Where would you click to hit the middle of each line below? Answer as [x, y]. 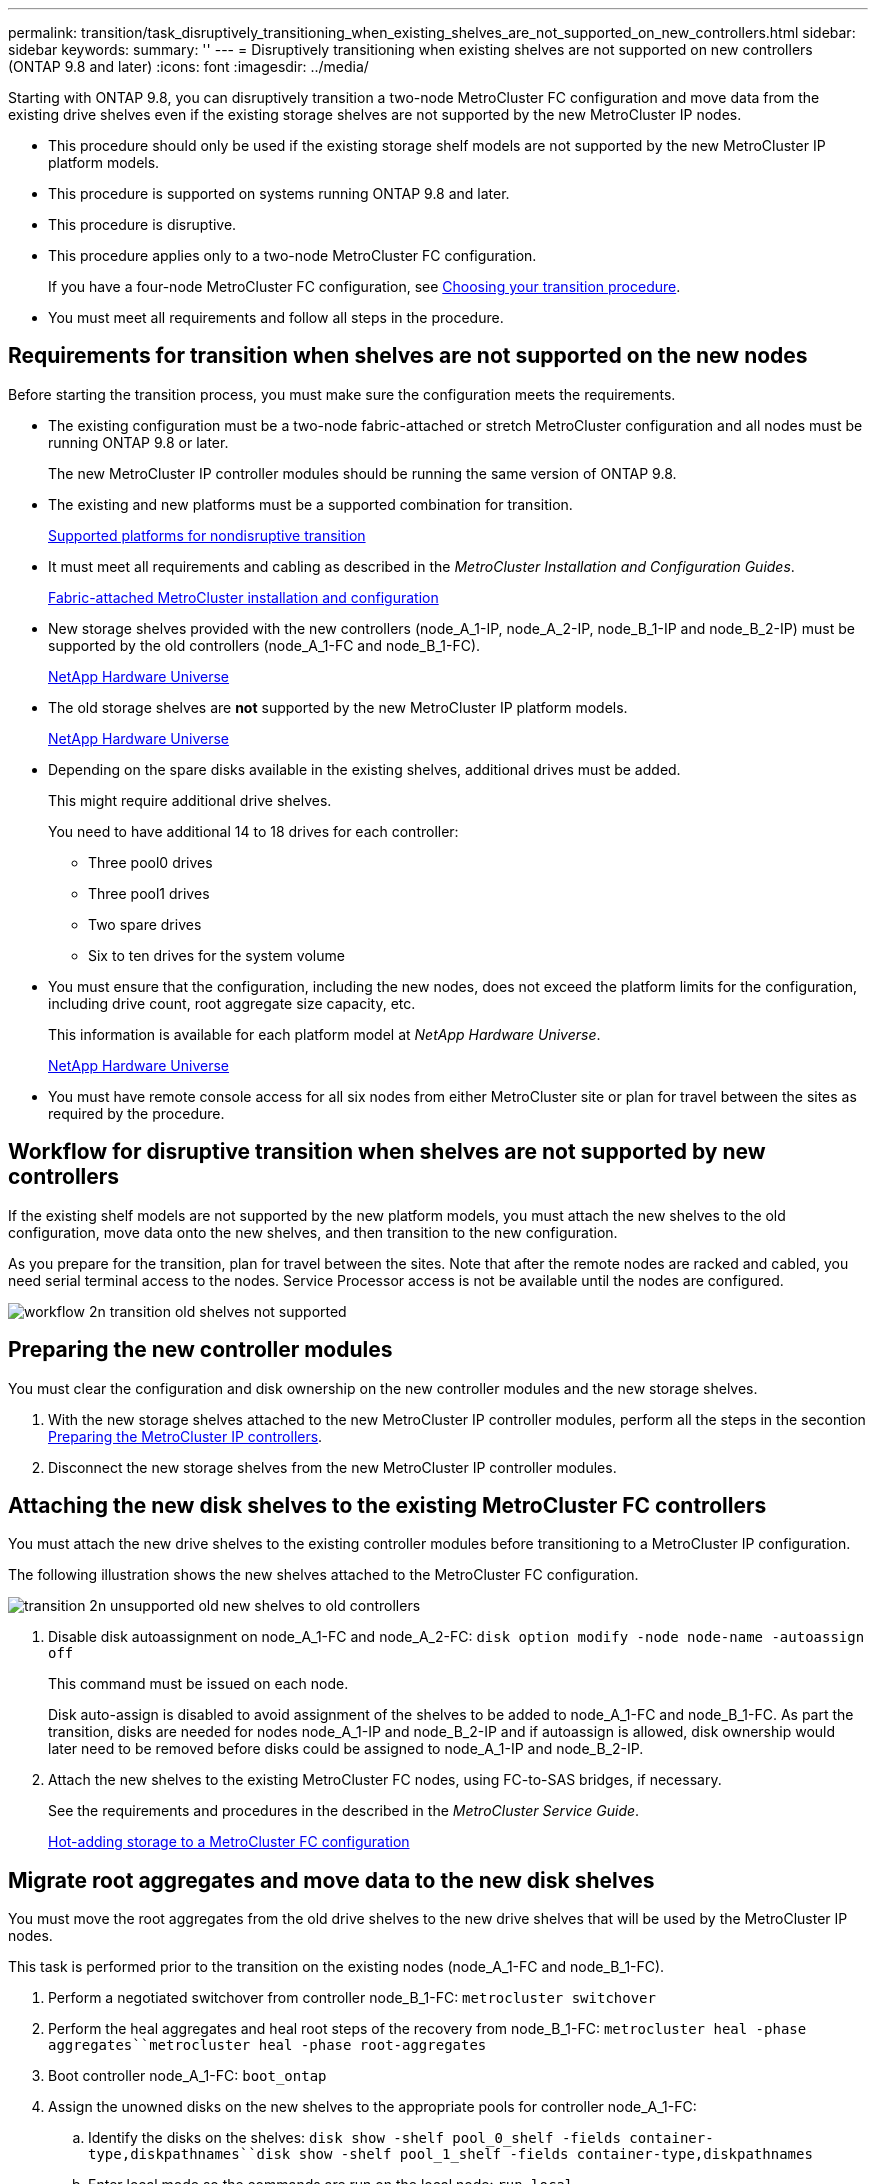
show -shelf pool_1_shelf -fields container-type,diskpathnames [555, 2154]
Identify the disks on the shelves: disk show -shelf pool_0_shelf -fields [354, 2138]
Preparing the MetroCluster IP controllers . [185, 1436]
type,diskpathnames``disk [189, 2154]
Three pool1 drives [149, 893]
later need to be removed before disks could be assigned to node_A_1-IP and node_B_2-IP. [346, 1749]
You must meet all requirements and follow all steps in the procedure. [276, 317]
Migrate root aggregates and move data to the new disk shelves [331, 1880]
